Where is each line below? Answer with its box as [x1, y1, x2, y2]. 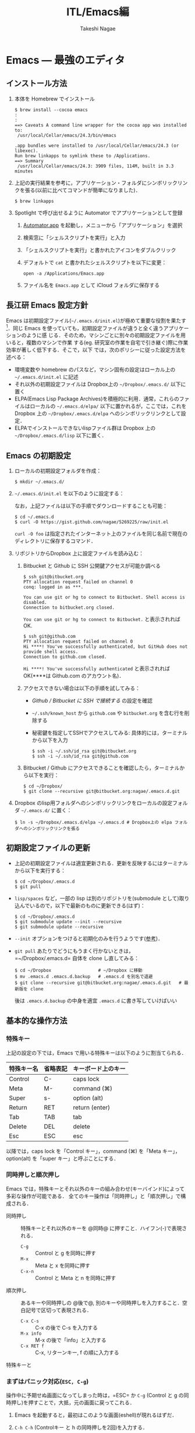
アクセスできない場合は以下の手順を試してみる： [23, 685, 141, 692]
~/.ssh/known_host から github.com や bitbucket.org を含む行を [31, 710, 185, 717]
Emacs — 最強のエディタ [6, 53, 125, 67]
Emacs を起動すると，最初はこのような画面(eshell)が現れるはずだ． [14, 1411, 178, 1418]
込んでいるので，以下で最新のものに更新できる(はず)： [14, 902, 146, 909]
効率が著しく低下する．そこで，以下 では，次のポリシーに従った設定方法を [6, 346, 186, 354]
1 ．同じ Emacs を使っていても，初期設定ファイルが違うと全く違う [6, 323, 164, 332]
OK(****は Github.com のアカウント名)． [23, 672, 125, 679]
